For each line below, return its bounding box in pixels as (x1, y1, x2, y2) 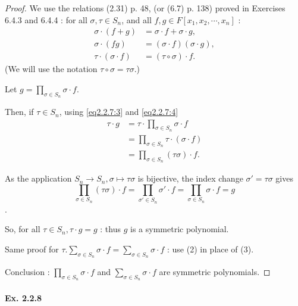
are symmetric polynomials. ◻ (159, 266, 271, 278)
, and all (121, 13, 152, 26)
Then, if (5, 105, 34, 118)
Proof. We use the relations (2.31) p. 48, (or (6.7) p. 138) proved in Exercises (5, 2, 286, 14)
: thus (100, 223, 121, 235)
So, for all (5, 223, 40, 235)
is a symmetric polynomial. (130, 223, 229, 235)
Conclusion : (5, 266, 50, 278)
